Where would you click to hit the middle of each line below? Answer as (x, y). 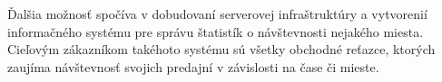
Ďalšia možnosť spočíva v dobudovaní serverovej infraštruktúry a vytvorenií (217, 14)
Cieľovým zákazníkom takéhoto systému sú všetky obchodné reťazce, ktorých (221, 49)
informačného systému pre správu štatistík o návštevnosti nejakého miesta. (216, 31)
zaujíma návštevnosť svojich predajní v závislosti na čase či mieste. (193, 66)
